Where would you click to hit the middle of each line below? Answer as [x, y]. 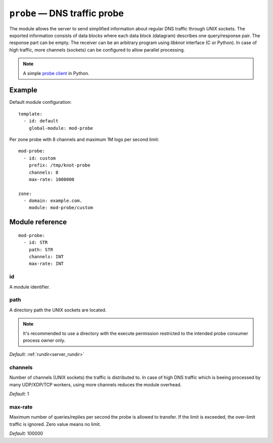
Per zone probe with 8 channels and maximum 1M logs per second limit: [84, 139]
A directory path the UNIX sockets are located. [58, 310]
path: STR [41, 250]
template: [30, 114]
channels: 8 [43, 172]
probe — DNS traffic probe [66, 13]
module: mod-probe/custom [61, 208]
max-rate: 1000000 [52, 179]
